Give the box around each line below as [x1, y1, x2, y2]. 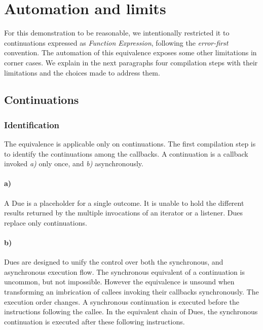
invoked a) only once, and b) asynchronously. [4, 158, 143, 169]
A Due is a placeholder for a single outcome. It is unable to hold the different [4, 197, 244, 208]
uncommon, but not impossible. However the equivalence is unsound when [4, 276, 235, 287]
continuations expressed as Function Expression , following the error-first [4, 37, 229, 48]
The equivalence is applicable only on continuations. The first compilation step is [4, 138, 256, 149]
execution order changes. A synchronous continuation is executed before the [4, 296, 240, 307]
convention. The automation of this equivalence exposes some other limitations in [4, 47, 257, 58]
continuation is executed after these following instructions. [4, 316, 185, 326]
